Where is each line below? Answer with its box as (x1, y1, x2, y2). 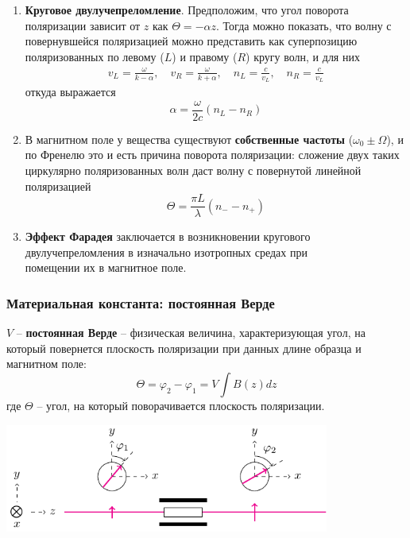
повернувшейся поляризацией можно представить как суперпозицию (25, 33, 358, 49)
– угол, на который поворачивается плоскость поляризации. (37, 397, 325, 414)
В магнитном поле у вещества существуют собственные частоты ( (25, 130, 354, 147)
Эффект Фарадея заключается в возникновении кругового (25, 228, 311, 245)
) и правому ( (172, 48, 238, 64)
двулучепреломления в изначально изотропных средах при (25, 243, 307, 260)
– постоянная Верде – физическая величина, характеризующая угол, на (16, 324, 366, 341)
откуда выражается (25, 83, 116, 100)
